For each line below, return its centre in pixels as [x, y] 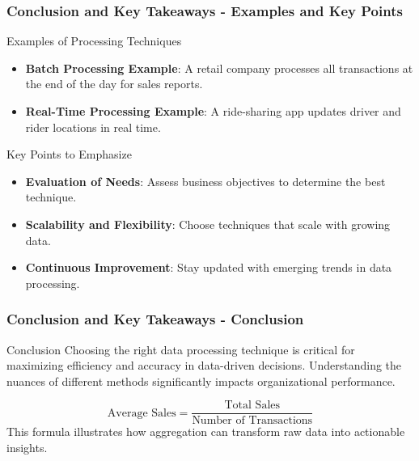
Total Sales [252, 406]
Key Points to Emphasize [69, 154]
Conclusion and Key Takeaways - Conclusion [155, 319]
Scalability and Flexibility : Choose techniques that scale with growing [208, 224]
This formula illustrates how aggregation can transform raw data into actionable [206, 431]
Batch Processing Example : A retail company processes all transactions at [219, 68]
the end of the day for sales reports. [114, 84]
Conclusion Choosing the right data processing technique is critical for [181, 349]
